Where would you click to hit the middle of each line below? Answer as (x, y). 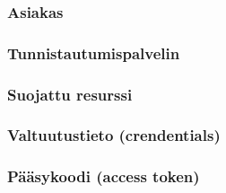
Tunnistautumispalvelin (94, 53)
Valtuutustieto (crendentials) (114, 135)
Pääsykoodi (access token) (104, 176)
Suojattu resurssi (70, 94)
